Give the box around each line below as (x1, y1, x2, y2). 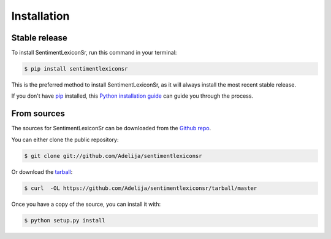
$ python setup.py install (24, 217, 105, 224)
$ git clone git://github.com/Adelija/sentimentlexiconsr (24, 152, 202, 159)
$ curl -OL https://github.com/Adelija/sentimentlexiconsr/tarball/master (24, 184, 257, 192)
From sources (11, 108, 66, 119)
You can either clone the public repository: (11, 136, 119, 143)
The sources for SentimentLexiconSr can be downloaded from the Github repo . (11, 125, 211, 132)
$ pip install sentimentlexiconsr (24, 65, 128, 72)
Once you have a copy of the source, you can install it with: (11, 200, 161, 208)
